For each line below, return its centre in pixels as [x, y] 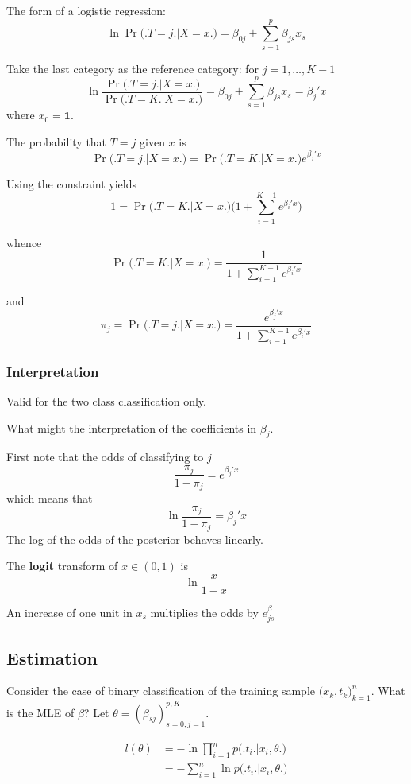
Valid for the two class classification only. [106, 401]
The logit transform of [62, 566]
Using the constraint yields [71, 184]
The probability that [57, 142]
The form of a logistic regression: [86, 10]
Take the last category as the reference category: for [133, 68]
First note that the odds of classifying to [105, 457]
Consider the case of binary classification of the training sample [161, 691]
